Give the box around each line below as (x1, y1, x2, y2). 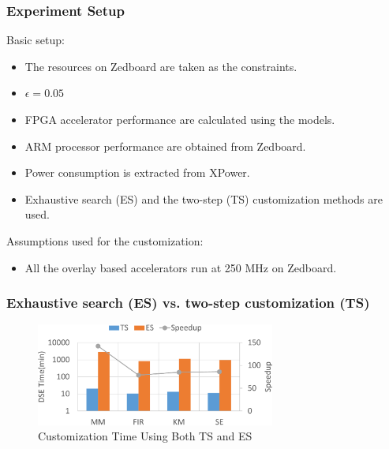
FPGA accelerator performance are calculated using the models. (24, 111, 335, 127)
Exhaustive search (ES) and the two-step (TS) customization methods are (24, 190, 383, 207)
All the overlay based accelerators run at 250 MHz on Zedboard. (24, 259, 337, 275)
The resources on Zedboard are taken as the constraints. (24, 58, 297, 74)
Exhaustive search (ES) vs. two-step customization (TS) (6, 293, 370, 312)
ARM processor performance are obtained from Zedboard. (24, 137, 306, 154)
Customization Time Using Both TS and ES (38, 428, 252, 444)
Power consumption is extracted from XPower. (24, 164, 250, 181)
